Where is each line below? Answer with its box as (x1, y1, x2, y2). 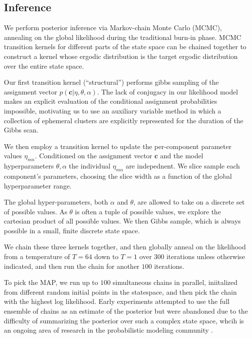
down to (94, 251, 119, 262)
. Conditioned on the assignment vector (35, 150, 152, 161)
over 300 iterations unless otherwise (139, 251, 245, 262)
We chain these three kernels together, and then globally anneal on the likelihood (4, 242, 246, 252)
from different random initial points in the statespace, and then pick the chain (4, 286, 237, 297)
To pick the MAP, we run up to (4, 277, 98, 287)
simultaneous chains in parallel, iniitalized (112, 277, 238, 287)
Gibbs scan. (4, 125, 39, 135)
